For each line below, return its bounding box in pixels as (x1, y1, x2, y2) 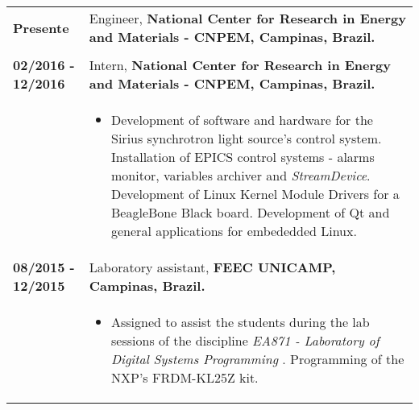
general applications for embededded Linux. (111, 222, 357, 240)
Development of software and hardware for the (111, 110, 373, 129)
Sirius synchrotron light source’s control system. (111, 129, 382, 147)
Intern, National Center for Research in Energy (89, 56, 391, 74)
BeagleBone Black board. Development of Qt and (111, 203, 390, 222)
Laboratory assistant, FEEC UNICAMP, (89, 258, 336, 276)
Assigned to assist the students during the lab (111, 313, 370, 331)
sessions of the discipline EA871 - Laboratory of (111, 331, 380, 350)
